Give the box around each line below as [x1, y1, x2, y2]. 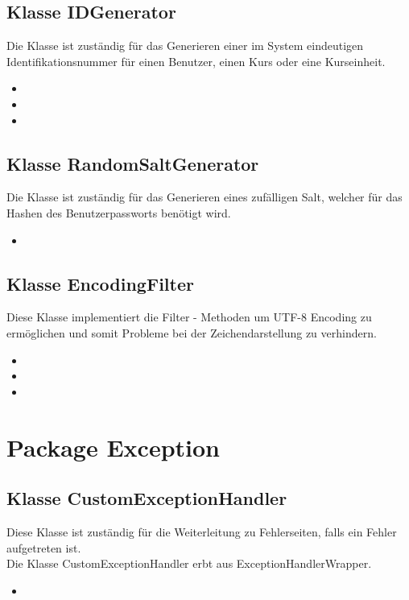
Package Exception [6, 430, 220, 463]
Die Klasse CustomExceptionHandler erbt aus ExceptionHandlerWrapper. [6, 555, 372, 572]
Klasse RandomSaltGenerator [6, 151, 259, 176]
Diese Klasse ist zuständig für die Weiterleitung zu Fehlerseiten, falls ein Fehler [6, 523, 397, 540]
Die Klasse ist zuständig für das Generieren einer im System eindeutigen [6, 37, 364, 54]
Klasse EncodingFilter [6, 271, 194, 296]
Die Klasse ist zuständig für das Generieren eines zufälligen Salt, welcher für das [6, 188, 403, 205]
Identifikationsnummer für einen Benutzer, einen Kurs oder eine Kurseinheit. [6, 52, 386, 69]
